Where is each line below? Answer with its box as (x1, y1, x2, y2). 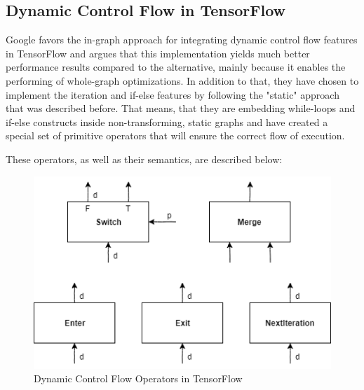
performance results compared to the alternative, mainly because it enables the (6, 60, 346, 74)
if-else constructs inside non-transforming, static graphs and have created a (6, 114, 328, 129)
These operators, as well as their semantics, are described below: (6, 151, 283, 166)
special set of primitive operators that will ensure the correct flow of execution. (6, 128, 345, 143)
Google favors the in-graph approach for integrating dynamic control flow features (6, 32, 358, 47)
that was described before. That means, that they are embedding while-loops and (6, 101, 356, 116)
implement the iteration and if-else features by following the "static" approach (6, 87, 339, 102)
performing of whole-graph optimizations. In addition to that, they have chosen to (6, 73, 359, 88)
